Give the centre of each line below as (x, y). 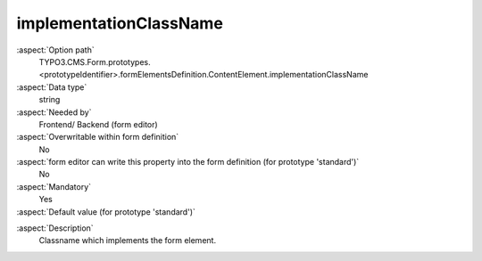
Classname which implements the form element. (128, 241)
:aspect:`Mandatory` (54, 186)
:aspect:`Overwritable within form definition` (98, 137)
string (50, 100)
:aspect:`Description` (55, 228)
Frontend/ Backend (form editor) (98, 124)
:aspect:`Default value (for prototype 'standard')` (106, 212)
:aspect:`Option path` (55, 50)
